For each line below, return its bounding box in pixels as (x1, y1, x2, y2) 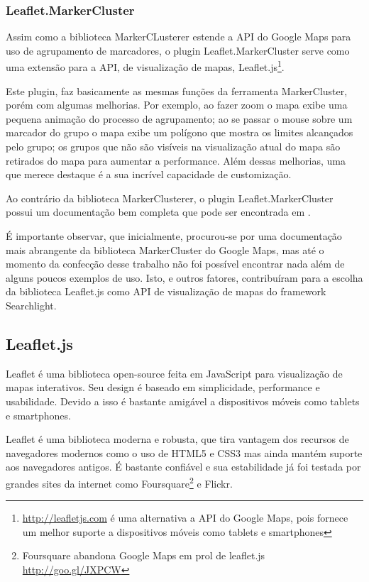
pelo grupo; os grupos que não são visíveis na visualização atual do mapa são (6, 139, 341, 154)
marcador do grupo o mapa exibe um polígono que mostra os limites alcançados (6, 125, 353, 140)
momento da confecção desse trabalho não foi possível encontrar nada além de (6, 256, 345, 271)
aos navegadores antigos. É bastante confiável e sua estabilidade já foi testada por (6, 459, 361, 474)
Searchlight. (6, 297, 57, 312)
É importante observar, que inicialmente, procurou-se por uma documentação (6, 229, 342, 243)
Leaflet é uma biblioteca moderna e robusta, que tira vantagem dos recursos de (6, 432, 349, 446)
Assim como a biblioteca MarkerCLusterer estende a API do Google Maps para (6, 29, 351, 44)
